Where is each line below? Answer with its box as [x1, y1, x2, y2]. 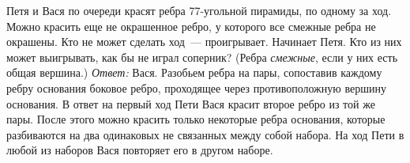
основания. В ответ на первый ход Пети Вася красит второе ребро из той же [6, 95, 375, 112]
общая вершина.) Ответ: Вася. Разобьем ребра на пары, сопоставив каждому [6, 64, 382, 81]
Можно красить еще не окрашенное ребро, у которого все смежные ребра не [6, 17, 376, 34]
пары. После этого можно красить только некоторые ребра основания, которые [6, 111, 386, 127]
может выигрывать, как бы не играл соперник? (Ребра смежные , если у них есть [6, 48, 398, 65]
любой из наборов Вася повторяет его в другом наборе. [6, 142, 273, 158]
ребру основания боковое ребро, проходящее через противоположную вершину [6, 79, 386, 96]
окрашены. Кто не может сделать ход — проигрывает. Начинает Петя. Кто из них [6, 33, 402, 50]
